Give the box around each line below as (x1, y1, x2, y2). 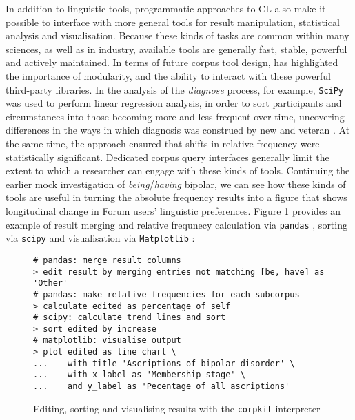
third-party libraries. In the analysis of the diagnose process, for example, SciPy (6, 82, 344, 96)
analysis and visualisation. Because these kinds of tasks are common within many (6, 28, 349, 43)
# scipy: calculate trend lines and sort (33, 313, 226, 323)
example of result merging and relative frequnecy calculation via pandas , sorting (6, 217, 347, 231)
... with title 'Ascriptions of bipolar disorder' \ (33, 358, 295, 368)
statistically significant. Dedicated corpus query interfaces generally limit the (6, 149, 329, 164)
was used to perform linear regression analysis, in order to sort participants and (6, 96, 342, 110)
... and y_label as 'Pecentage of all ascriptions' (33, 381, 290, 392)
